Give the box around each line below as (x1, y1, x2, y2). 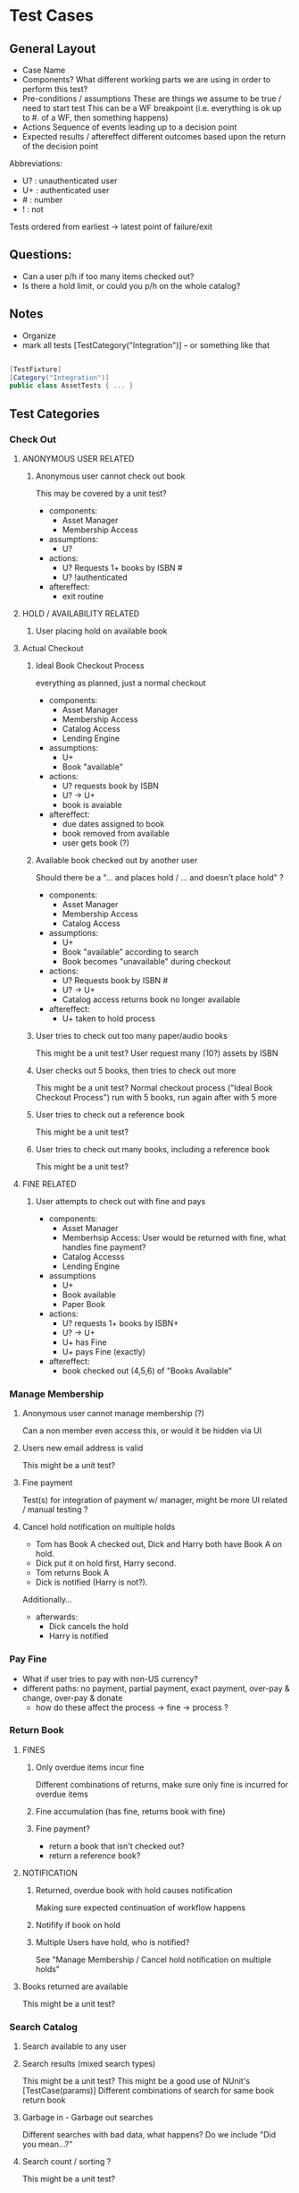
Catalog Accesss (62, 1251, 125, 1262)
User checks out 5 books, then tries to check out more (35, 1065, 237, 1075)
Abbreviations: (9, 158, 62, 168)
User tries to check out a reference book (35, 1109, 186, 1119)
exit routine (62, 591, 104, 601)
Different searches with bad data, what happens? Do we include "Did (21, 2129, 277, 2140)
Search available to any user (21, 2041, 127, 2052)
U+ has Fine (62, 1337, 107, 1347)
